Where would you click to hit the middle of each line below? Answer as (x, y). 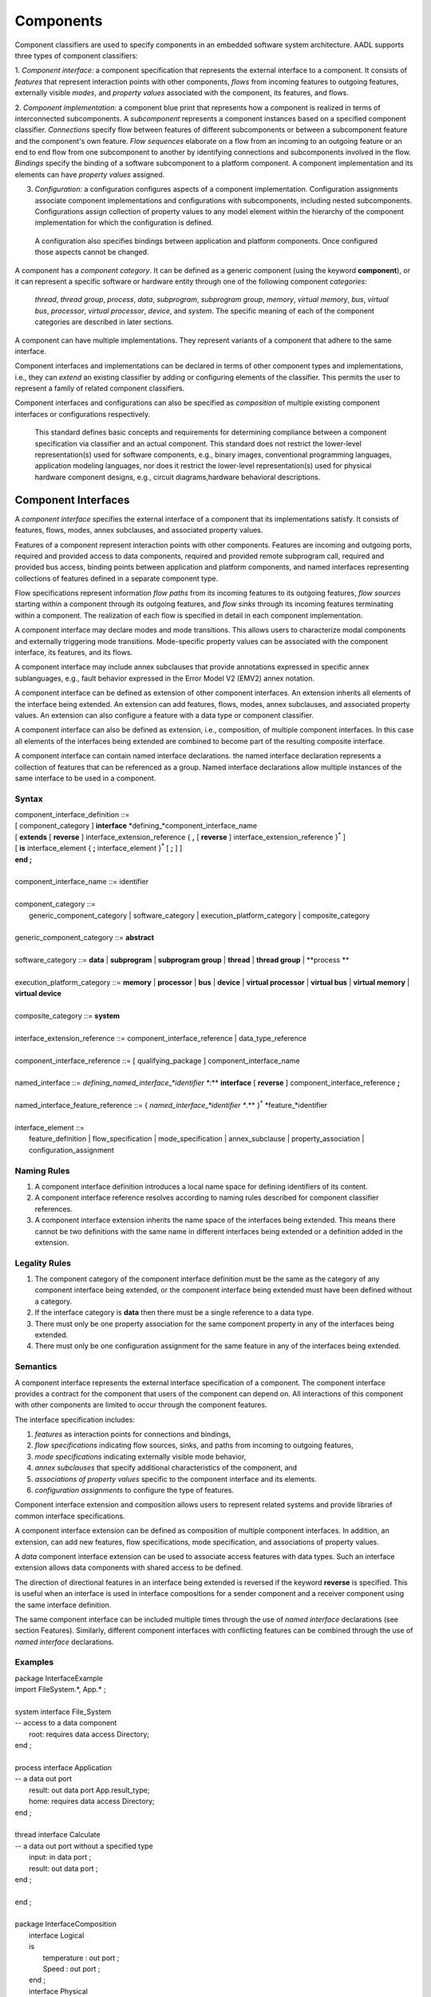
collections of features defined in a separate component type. (117, 578)
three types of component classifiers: (77, 55)
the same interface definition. (63, 1605)
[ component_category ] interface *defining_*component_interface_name (136, 826)
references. (54, 1209)
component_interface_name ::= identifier (82, 882)
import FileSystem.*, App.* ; (61, 1689)
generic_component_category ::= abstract (85, 938)
